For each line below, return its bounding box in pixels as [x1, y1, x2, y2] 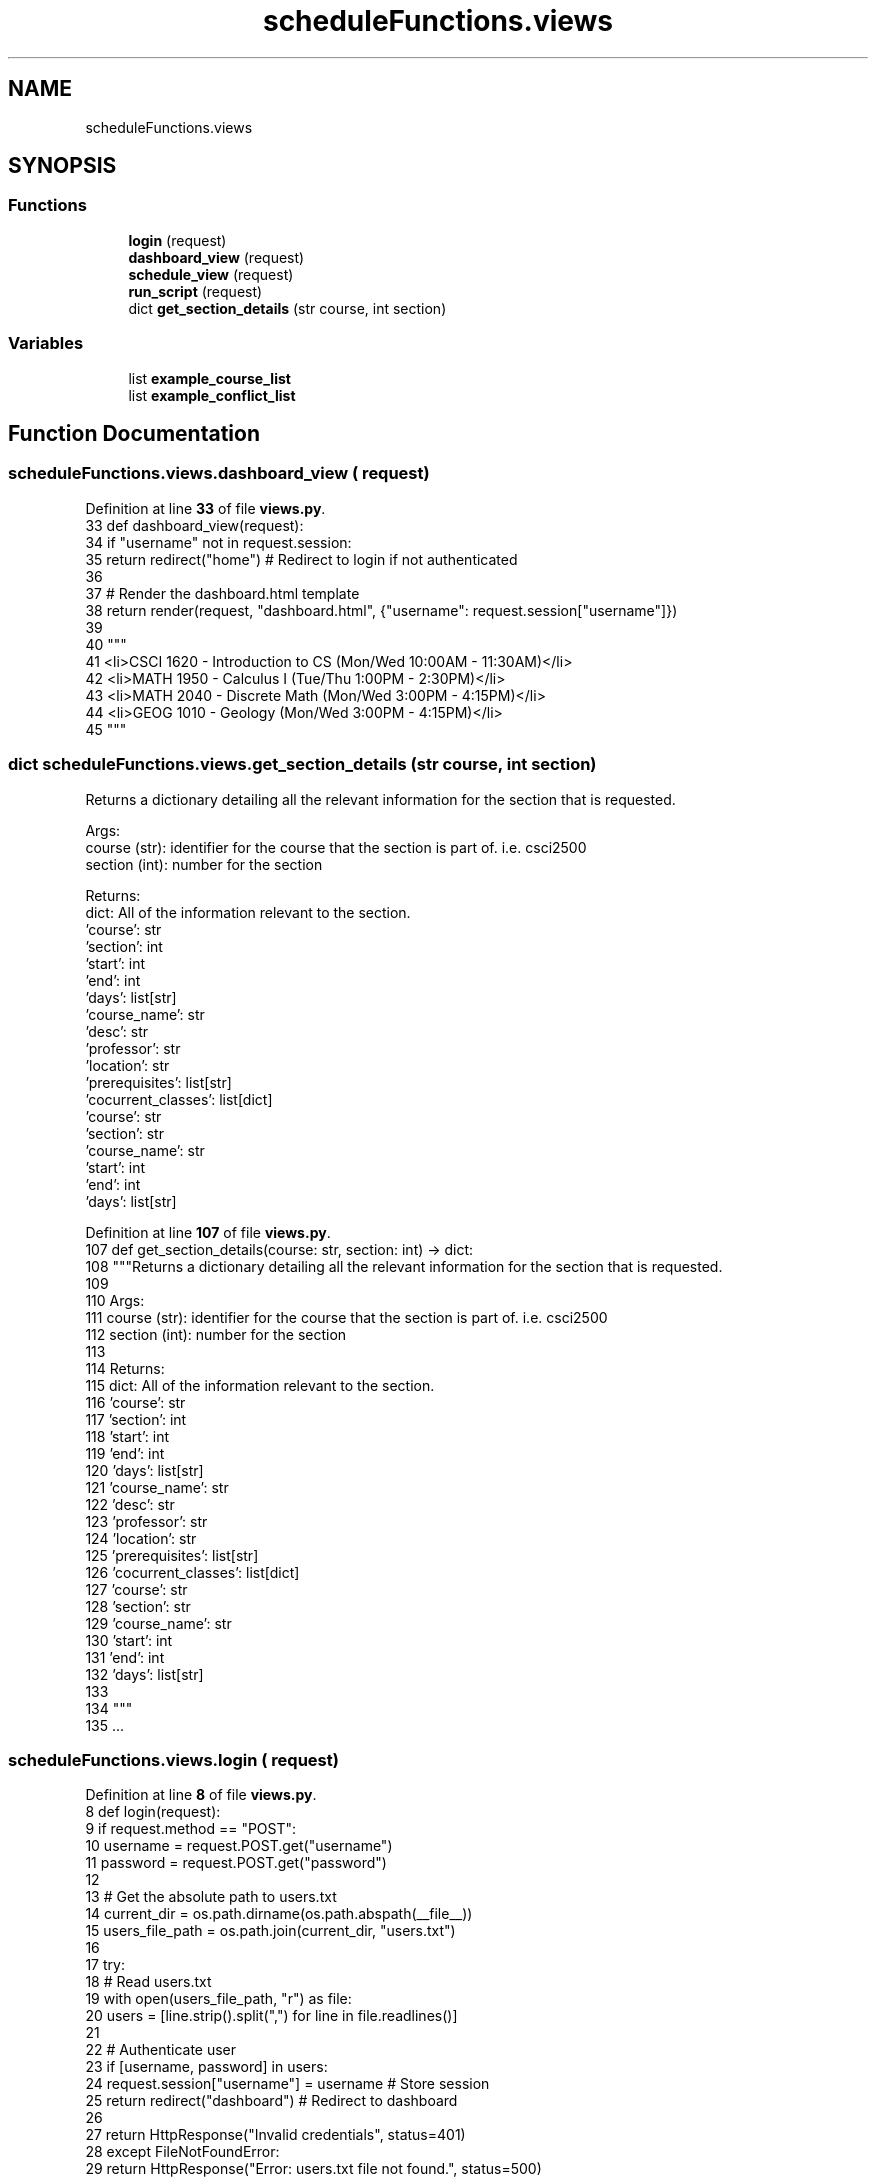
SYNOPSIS [8, 153, 117, 179]
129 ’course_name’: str [85, 1614, 232, 1632]
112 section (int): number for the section [85, 1325, 347, 1343]
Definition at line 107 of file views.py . [85, 1223, 331, 1241]
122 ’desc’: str [85, 1495, 175, 1513]
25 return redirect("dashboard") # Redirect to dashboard [85, 2092, 458, 2110]
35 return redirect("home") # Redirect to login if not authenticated [85, 550, 518, 568]
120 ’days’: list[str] [85, 1461, 204, 1479]
